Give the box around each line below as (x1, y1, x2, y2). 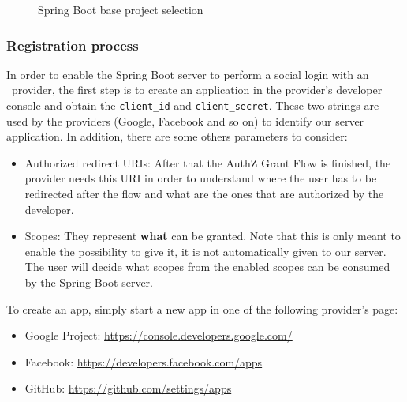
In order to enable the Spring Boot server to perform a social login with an (6, 66, 369, 82)
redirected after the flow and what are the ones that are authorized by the (24, 186, 384, 202)
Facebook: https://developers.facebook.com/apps (24, 353, 263, 370)
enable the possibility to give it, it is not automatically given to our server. (24, 242, 386, 259)
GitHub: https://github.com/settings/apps (24, 380, 232, 396)
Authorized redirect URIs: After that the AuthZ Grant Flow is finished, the (24, 154, 391, 171)
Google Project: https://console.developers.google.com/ (24, 327, 293, 344)
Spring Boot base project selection (38, 2, 203, 17)
